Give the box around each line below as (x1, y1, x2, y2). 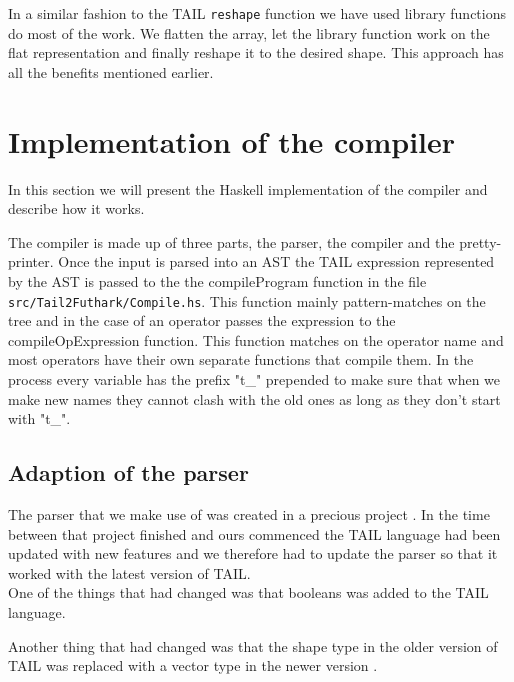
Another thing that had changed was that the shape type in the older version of (8, 635, 498, 656)
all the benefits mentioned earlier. (8, 61, 214, 82)
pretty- (459, 231, 502, 252)
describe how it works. (8, 198, 145, 219)
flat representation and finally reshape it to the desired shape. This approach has (8, 42, 504, 63)
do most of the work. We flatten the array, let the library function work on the (8, 22, 490, 43)
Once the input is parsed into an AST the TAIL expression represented (58, 251, 495, 272)
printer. (8, 251, 54, 272)
